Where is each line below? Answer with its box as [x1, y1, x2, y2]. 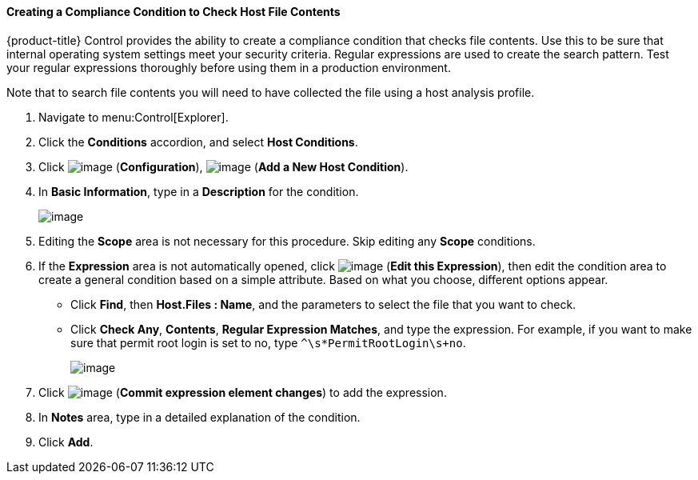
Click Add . [38, 434, 94, 449]
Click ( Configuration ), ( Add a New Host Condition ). [38, 159, 409, 174]
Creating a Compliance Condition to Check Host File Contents [6, 5, 341, 18]
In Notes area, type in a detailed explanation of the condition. [38, 410, 361, 424]
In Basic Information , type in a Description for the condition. [38, 184, 359, 198]
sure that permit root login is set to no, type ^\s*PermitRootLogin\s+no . [70, 335, 466, 350]
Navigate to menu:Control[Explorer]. [38, 110, 229, 124]
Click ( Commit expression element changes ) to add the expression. [38, 385, 447, 399]
